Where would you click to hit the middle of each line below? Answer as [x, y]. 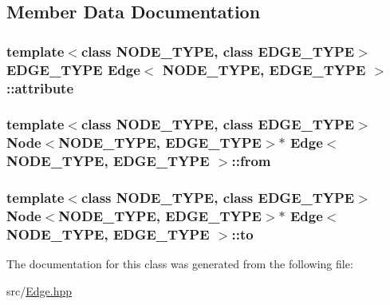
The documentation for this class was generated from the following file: [180, 264]
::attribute [40, 87]
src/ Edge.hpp [39, 290]
